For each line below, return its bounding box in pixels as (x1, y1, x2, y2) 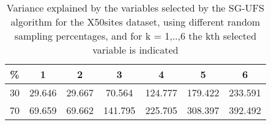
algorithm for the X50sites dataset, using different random (10, 15, 261, 29)
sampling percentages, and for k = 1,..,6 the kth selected (14, 29, 257, 43)
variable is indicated (92, 43, 179, 57)
